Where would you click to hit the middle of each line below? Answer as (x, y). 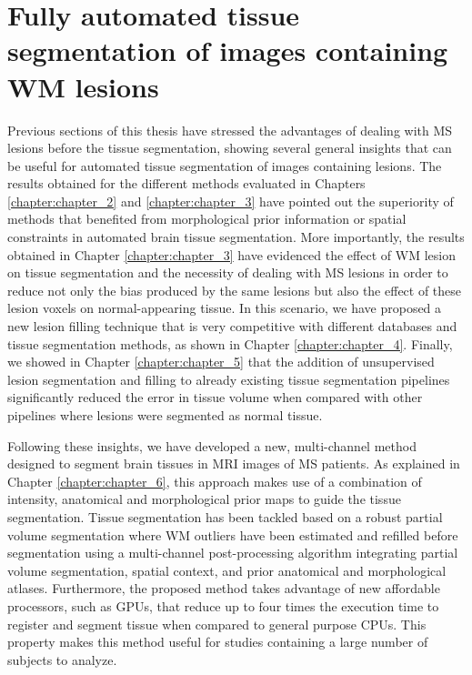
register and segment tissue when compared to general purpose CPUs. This (217, 624)
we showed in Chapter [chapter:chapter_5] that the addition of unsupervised (221, 362)
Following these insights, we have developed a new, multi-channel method (212, 445)
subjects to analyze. (62, 659)
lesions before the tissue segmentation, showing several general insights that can (230, 148)
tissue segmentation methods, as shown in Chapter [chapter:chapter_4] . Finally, (230, 343)
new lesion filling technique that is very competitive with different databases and (232, 326)
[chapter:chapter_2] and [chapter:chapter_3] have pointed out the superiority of (231, 201)
